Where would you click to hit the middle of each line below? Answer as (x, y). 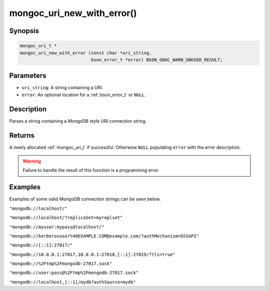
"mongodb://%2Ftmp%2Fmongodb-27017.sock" (61, 264)
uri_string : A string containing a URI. (62, 88)
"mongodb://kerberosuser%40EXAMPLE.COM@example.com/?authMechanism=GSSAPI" (104, 236)
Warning (32, 161)
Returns (22, 135)
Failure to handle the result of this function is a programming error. (91, 170)
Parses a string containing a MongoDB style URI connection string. (78, 121)
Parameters (28, 76)
